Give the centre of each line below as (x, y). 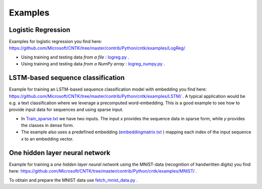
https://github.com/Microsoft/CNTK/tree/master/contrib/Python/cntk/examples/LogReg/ (97, 48)
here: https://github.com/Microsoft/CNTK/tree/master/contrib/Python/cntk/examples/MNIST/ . (103, 171)
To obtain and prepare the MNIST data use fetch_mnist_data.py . (73, 180)
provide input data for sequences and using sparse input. (66, 110)
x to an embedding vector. (47, 139)
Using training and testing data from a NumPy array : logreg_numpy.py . (93, 64)
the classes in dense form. (48, 126)
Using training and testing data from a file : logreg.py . (75, 57)
